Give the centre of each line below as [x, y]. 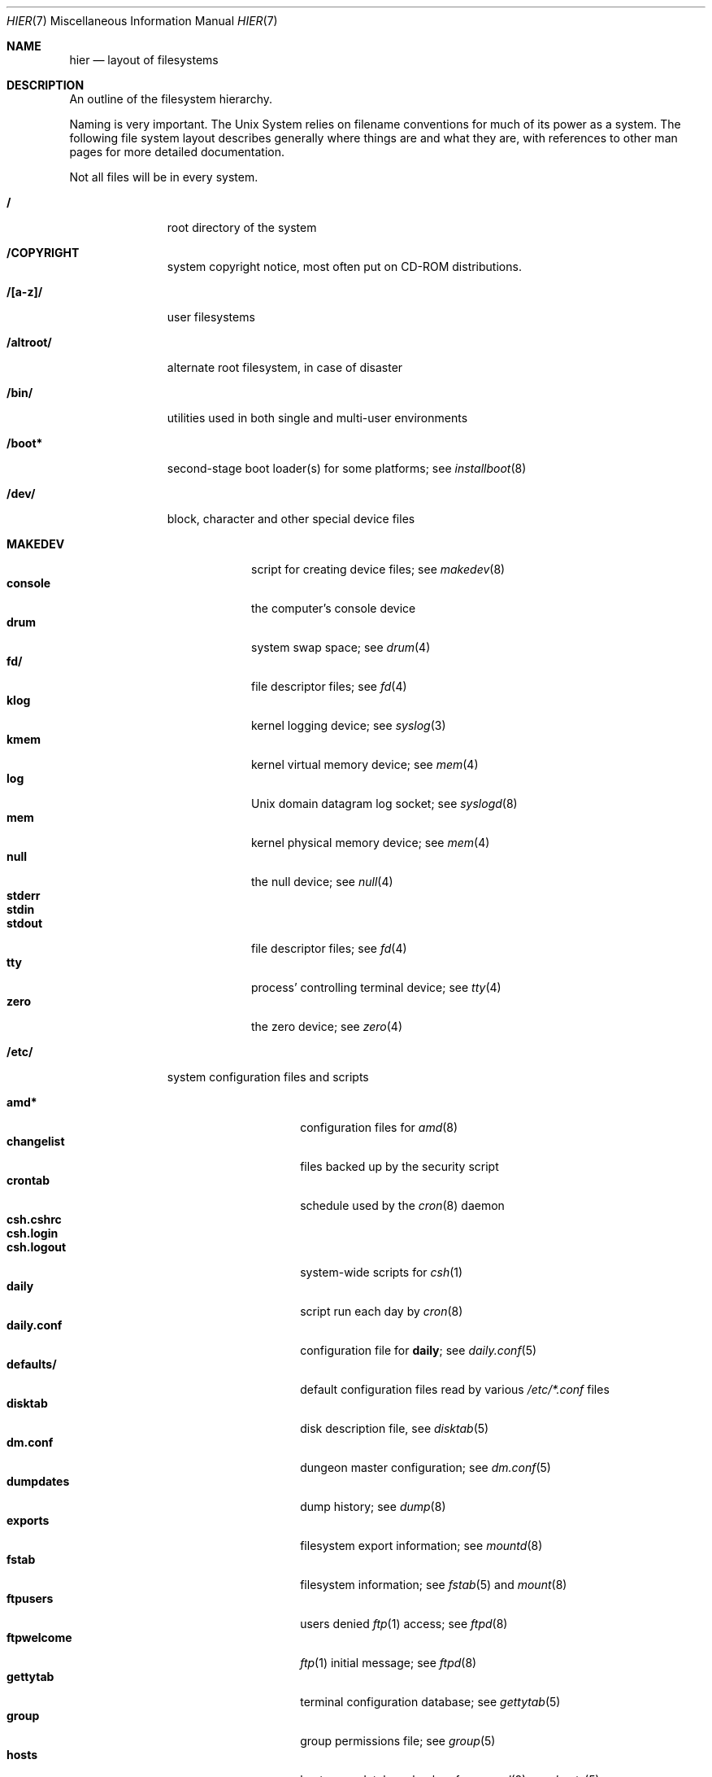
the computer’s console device [334, 608]
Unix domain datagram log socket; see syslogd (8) [384, 803]
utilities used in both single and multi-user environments [317, 418]
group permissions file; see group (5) [398, 1741]
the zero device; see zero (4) [327, 1026]
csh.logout [37, 1247]
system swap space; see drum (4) [341, 647]
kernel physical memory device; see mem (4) [371, 843]
